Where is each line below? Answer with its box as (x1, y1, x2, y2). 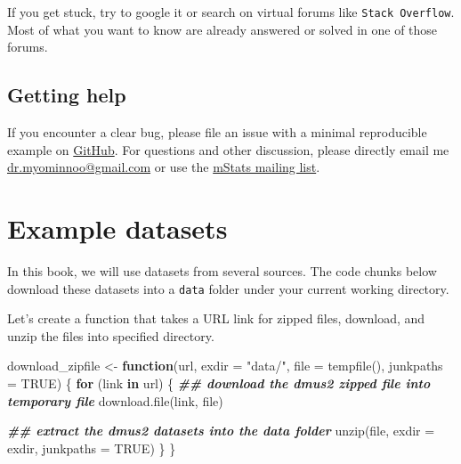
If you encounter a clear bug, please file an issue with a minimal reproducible (7, 123, 427, 142)
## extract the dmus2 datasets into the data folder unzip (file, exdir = (7, 421, 435, 440)
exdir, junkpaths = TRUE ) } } (7, 438, 176, 457)
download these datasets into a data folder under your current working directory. (7, 279, 449, 297)
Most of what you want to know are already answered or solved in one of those (7, 20, 438, 38)
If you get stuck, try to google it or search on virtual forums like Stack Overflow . (7, 3, 455, 20)
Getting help (7, 81, 126, 109)
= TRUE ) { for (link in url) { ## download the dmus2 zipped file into (7, 373, 431, 392)
